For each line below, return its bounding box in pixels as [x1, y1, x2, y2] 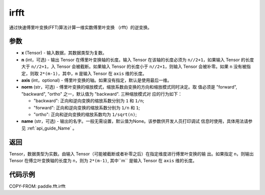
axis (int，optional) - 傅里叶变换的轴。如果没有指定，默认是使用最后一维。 [21, 77, 172, 83]
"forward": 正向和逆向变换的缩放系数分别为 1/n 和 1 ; [33, 105, 140, 110]
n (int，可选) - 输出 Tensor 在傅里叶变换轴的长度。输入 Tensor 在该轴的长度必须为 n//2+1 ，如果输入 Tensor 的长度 [21, 57, 254, 63]
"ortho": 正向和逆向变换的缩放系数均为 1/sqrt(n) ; [33, 111, 137, 117]
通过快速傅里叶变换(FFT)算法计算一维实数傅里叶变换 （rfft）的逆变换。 [9, 24, 152, 30]
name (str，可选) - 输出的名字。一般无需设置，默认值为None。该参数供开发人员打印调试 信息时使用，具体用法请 [21, 118, 248, 124]
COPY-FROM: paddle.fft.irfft [9, 183, 66, 189]
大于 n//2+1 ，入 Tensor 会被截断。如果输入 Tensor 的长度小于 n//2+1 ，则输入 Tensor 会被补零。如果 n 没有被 [21, 64, 247, 69]
